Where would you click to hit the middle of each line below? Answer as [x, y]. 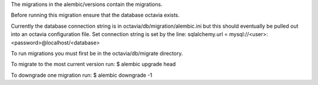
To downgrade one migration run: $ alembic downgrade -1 [82, 75]
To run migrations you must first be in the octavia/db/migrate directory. [97, 53]
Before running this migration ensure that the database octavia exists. [95, 15]
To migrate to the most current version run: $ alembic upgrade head [93, 64]
